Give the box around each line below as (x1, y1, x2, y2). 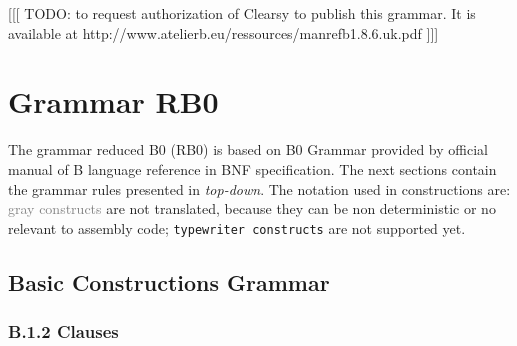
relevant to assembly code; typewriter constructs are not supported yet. (8, 217, 466, 238)
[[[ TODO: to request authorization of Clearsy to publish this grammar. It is (8, 3, 476, 23)
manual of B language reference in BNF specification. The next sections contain (8, 158, 497, 179)
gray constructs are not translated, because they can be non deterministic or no (8, 198, 496, 219)
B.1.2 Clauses (8, 319, 119, 344)
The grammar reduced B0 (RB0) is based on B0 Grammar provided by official (8, 139, 488, 160)
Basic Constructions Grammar (8, 266, 330, 297)
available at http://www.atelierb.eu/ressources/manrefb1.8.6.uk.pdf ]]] (8, 22, 439, 43)
